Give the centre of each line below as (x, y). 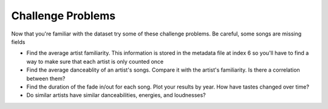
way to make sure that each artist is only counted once (95, 61)
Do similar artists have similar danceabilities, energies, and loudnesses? (116, 95)
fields (18, 42)
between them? (46, 78)
